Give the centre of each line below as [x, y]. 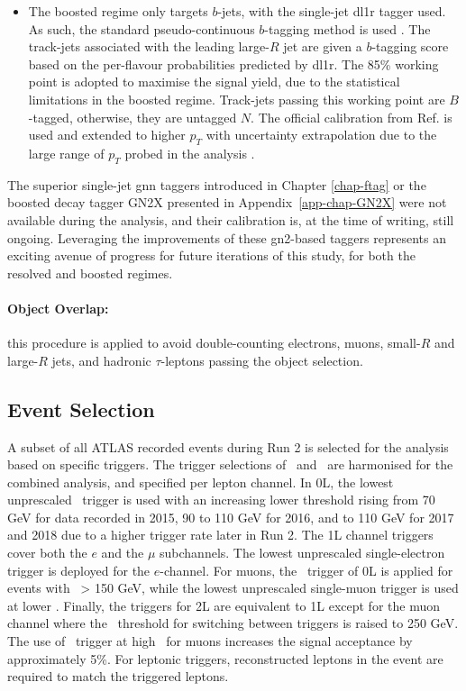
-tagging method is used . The [347, 28]
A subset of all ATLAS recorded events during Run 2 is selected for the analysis [228, 446]
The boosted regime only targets [118, 11]
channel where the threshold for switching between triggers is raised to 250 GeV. [233, 623]
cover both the [47, 553]
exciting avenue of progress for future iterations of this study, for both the [211, 255]
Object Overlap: [58, 308]
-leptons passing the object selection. [262, 360]
